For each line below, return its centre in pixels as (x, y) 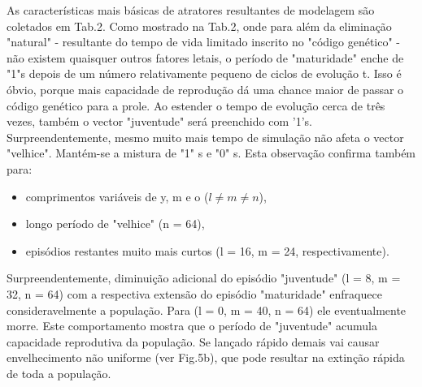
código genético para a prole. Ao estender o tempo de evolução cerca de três (196, 105)
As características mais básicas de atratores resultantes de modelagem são (191, 10)
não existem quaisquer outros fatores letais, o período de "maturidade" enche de (205, 57)
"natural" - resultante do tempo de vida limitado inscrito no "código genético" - (203, 42)
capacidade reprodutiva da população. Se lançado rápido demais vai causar (193, 341)
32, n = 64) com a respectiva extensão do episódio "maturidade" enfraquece (194, 293)
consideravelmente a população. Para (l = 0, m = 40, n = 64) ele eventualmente (207, 310)
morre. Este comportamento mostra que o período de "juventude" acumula (192, 326)
